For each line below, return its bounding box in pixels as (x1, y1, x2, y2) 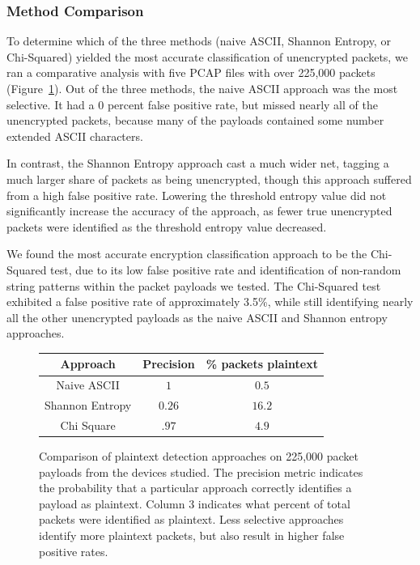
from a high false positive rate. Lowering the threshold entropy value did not (6, 186, 387, 203)
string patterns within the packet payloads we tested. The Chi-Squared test (6, 277, 381, 294)
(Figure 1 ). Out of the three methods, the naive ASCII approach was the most (6, 80, 398, 96)
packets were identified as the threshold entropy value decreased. (6, 218, 327, 235)
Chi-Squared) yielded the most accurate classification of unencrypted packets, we (6, 48, 408, 65)
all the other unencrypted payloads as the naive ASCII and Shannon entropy (6, 308, 388, 325)
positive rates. (39, 542, 108, 559)
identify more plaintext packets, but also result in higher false (39, 527, 345, 543)
